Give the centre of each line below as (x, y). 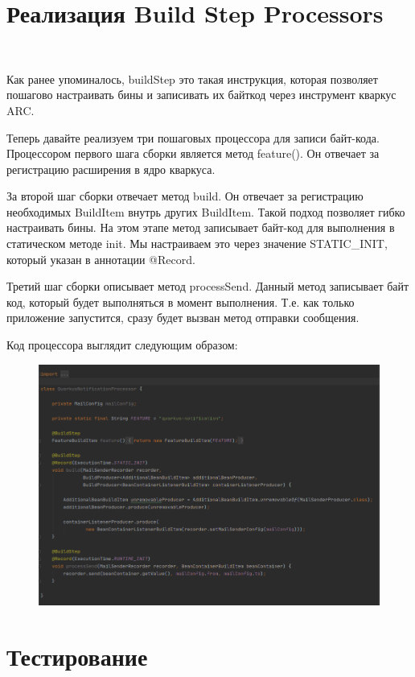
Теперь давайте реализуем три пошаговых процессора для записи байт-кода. (193, 137)
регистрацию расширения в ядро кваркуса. (111, 169)
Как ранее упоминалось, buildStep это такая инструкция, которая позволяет (192, 78)
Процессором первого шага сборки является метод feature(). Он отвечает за (193, 153)
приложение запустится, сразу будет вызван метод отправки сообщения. (183, 318)
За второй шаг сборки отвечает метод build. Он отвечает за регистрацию (185, 196)
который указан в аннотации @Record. (101, 259)
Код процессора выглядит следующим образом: (122, 345)
